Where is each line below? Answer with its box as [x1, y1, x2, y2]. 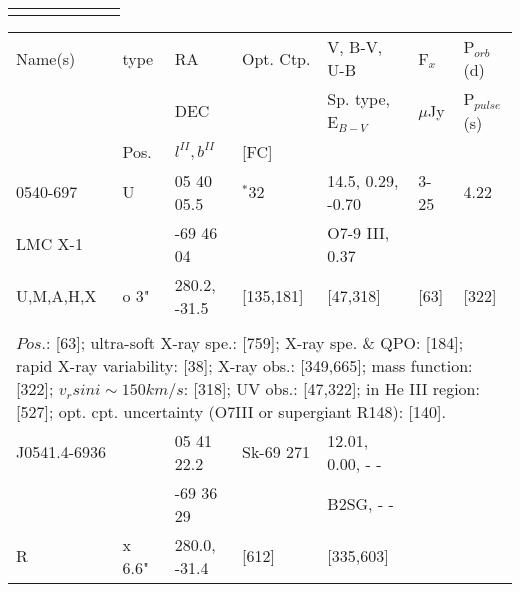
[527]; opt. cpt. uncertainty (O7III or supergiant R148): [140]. [16, 399, 446, 423]
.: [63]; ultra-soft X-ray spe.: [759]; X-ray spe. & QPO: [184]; [41, 330, 464, 354]
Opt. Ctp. [242, 46, 311, 70]
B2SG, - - [327, 492, 394, 516]
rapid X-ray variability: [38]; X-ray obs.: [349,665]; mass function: [16, 353, 473, 377]
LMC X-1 [16, 232, 83, 256]
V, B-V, [327, 35, 383, 58]
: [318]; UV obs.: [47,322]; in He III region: [183, 376, 480, 400]
